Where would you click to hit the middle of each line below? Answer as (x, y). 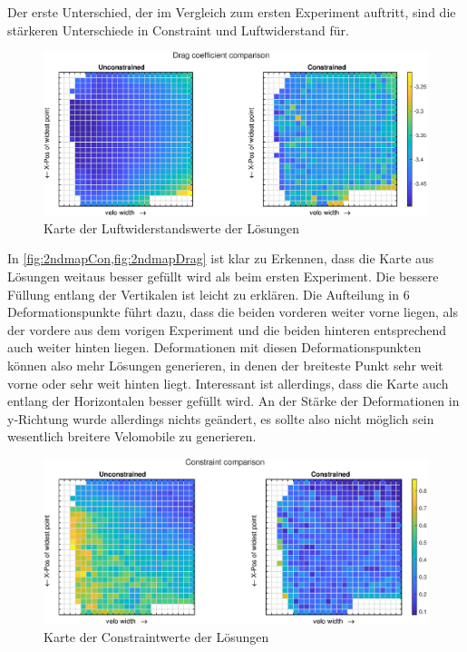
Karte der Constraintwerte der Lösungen (156, 636)
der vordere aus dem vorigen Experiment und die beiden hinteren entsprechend (227, 329)
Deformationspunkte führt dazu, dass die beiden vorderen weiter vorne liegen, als (233, 312)
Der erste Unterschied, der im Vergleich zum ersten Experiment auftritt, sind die (232, 12)
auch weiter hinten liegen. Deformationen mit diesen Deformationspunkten (214, 347)
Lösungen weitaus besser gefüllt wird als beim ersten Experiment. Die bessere (223, 277)
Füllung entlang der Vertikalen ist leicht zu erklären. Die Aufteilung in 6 (209, 294)
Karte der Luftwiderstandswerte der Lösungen (171, 227)
